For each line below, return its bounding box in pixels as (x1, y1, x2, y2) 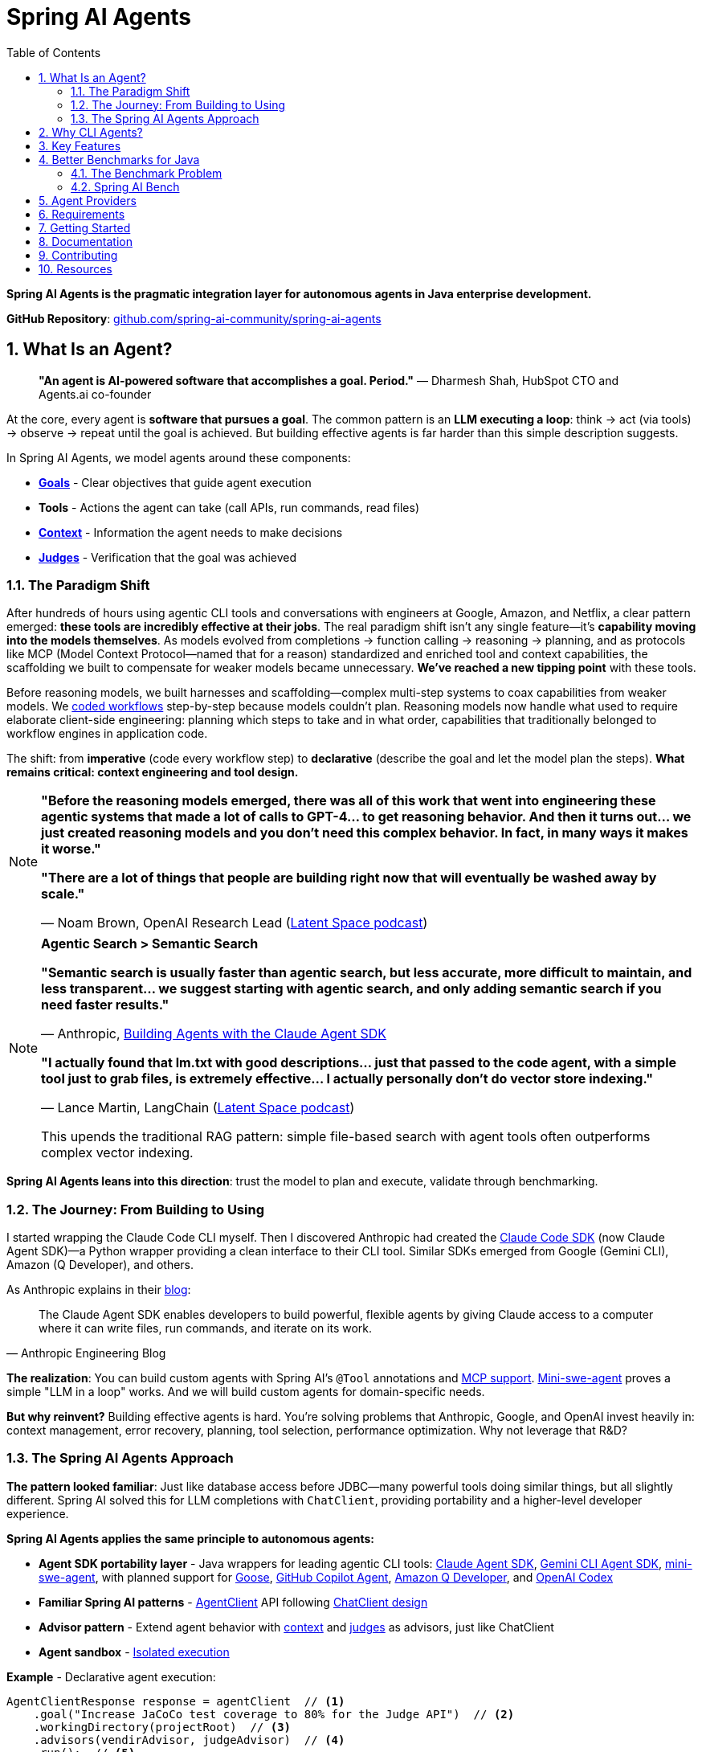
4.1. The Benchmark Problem (71, 166, 222, 180)
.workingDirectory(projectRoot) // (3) (33, 1720, 292, 1734)
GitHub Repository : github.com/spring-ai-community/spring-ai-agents (6, 311, 382, 325)
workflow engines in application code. (6, 727, 208, 741)
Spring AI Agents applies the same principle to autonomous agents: (6, 1531, 374, 1545)
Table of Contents (6, 45, 101, 59)
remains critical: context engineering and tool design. (6, 765, 299, 780)
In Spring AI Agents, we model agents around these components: (6, 450, 351, 465)
